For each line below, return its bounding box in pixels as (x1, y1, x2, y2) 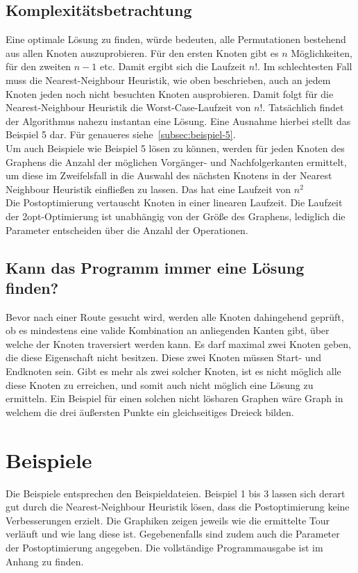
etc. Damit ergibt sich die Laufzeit (100, 59, 246, 74)
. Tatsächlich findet (262, 100, 344, 115)
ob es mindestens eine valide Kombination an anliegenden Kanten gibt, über (6, 323, 330, 338)
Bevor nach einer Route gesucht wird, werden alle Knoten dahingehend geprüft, (6, 309, 344, 324)
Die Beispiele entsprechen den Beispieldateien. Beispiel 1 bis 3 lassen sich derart (6, 485, 346, 500)
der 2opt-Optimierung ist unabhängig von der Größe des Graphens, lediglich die (6, 208, 346, 223)
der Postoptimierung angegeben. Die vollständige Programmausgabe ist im (6, 540, 323, 554)
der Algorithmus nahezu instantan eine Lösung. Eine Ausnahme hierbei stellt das (6, 113, 351, 128)
